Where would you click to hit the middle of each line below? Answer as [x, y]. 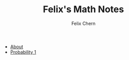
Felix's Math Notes [83, 9]
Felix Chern [83, 23]
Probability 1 [23, 52]
